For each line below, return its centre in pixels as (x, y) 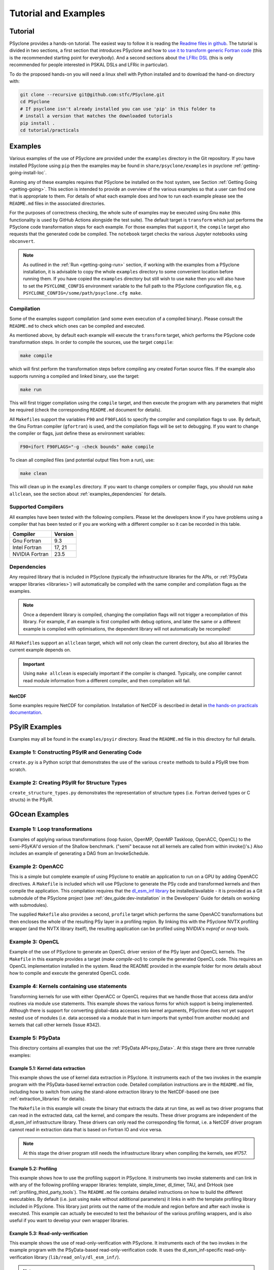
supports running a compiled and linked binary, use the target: (74, 376)
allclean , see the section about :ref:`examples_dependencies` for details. (88, 494)
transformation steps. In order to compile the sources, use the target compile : (92, 342)
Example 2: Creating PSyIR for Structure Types (68, 782)
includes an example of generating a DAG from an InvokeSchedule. (79, 853)
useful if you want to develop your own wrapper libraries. (69, 1220)
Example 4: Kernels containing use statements (68, 987)
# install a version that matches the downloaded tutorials (96, 116)
